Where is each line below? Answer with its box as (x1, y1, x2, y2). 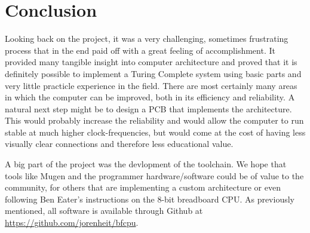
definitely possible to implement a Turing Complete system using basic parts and (5, 67, 302, 79)
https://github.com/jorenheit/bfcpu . (5, 216, 139, 229)
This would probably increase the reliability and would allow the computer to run (5, 114, 304, 127)
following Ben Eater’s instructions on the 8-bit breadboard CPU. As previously (5, 192, 294, 205)
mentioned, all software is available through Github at (5, 204, 203, 217)
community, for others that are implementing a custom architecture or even (5, 181, 281, 194)
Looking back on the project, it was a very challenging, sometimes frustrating (5, 32, 288, 45)
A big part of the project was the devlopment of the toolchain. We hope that (5, 158, 287, 170)
